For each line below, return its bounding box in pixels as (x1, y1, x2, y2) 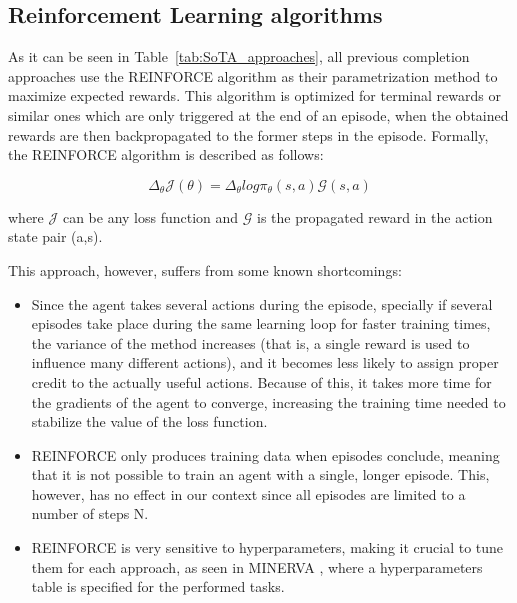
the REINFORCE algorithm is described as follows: (8, 144, 324, 165)
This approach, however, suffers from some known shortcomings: (8, 259, 402, 280)
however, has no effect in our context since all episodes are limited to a (31, 483, 466, 504)
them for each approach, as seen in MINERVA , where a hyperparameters (31, 556, 483, 577)
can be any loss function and (62, 206, 239, 227)
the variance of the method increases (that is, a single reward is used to (31, 332, 470, 353)
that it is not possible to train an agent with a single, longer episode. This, (31, 464, 490, 485)
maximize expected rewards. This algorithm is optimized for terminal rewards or (8, 85, 501, 106)
